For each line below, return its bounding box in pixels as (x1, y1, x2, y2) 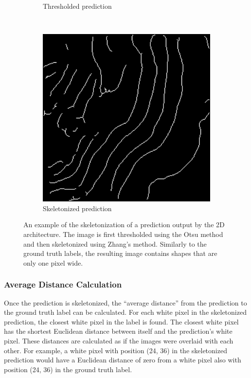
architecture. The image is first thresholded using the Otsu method (23, 229, 223, 239)
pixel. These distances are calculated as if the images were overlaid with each (4, 335, 233, 345)
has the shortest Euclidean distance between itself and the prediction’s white (4, 326, 233, 336)
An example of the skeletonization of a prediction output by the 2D (23, 219, 225, 230)
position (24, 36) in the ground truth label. (4, 364, 132, 374)
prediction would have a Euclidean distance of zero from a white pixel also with (4, 355, 241, 365)
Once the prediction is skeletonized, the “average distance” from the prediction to (4, 297, 247, 307)
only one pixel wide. (23, 257, 83, 268)
